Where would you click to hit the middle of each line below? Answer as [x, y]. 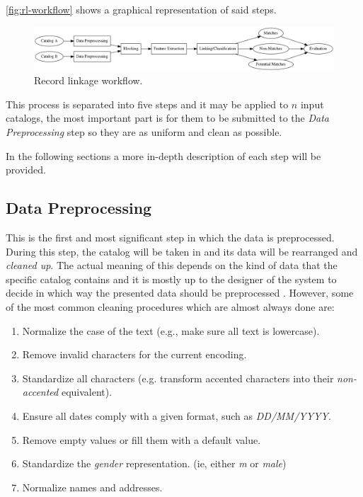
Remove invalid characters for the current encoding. [134, 354]
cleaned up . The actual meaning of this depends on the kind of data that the [172, 265]
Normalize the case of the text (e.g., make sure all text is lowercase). [171, 330]
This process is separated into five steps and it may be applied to [147, 104]
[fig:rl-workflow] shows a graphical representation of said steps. [141, 9]
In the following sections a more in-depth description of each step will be [163, 155]
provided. [26, 170]
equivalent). [87, 392]
